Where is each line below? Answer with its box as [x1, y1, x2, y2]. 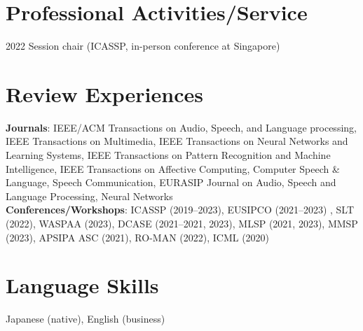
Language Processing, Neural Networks [6, 188, 173, 203]
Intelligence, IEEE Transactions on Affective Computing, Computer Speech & [6, 161, 340, 176]
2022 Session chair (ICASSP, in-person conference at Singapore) [6, 38, 280, 53]
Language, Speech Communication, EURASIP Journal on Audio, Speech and [6, 175, 336, 190]
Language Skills [6, 271, 159, 300]
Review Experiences [6, 79, 203, 108]
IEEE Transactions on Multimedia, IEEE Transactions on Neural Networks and [6, 134, 348, 148]
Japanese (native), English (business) [6, 311, 165, 326]
